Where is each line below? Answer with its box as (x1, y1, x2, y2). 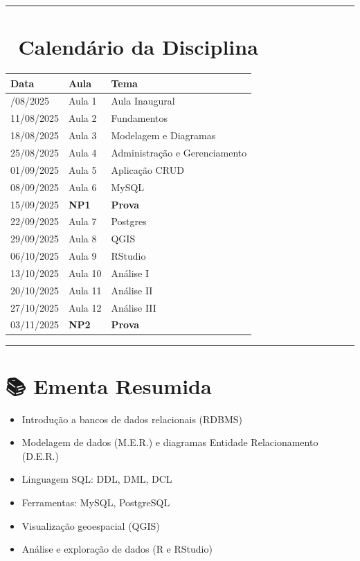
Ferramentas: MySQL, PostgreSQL (21, 495, 170, 510)
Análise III (111, 300, 156, 314)
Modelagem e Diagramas (111, 128, 216, 143)
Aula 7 (69, 214, 97, 229)
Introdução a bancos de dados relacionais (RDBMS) (21, 411, 243, 426)
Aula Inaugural (111, 93, 175, 108)
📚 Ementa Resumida (6, 371, 212, 400)
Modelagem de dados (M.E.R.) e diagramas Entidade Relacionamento (21, 435, 318, 449)
